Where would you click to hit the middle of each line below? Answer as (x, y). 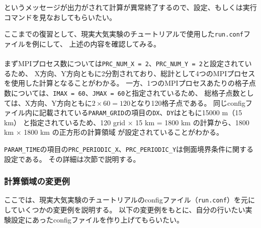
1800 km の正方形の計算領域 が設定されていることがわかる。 (123, 132)
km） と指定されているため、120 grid (65, 122)
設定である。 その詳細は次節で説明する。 (72, 159)
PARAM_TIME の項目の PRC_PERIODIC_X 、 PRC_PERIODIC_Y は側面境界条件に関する (129, 149)
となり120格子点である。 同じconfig (188, 102)
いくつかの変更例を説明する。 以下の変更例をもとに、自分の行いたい (132, 210)
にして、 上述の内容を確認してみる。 (100, 43)
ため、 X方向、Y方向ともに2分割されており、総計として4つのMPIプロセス (133, 73)
